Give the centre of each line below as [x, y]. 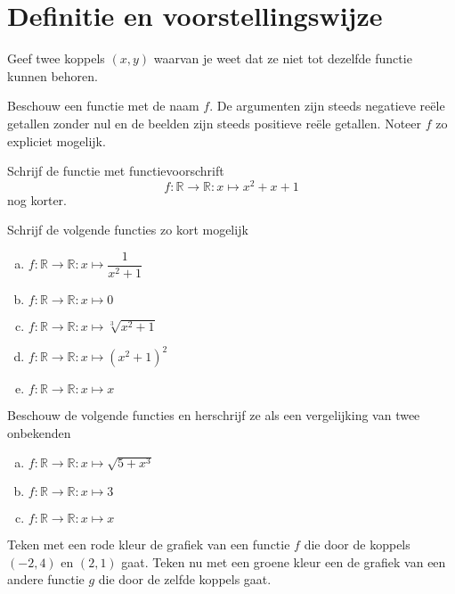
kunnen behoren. [53, 75]
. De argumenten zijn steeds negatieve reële [327, 106]
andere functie [46, 579]
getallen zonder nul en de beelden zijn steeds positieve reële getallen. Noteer [215, 123]
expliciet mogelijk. [57, 140]
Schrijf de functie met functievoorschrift [116, 171]
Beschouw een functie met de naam [103, 106]
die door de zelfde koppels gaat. [185, 579]
